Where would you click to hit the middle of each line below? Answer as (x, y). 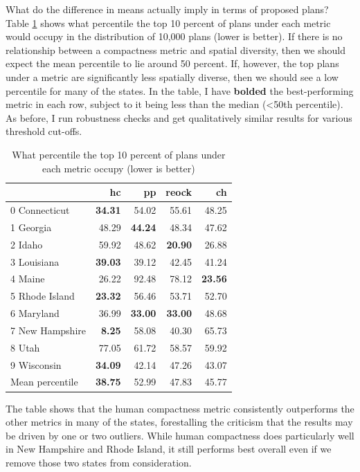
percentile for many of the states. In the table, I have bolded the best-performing (180, 90)
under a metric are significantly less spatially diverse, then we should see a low (172, 76)
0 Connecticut (40, 209)
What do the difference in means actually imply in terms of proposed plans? (167, 9)
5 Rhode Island (43, 296)
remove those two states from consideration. (99, 462)
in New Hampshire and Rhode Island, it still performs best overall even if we (169, 449)
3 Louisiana (35, 261)
